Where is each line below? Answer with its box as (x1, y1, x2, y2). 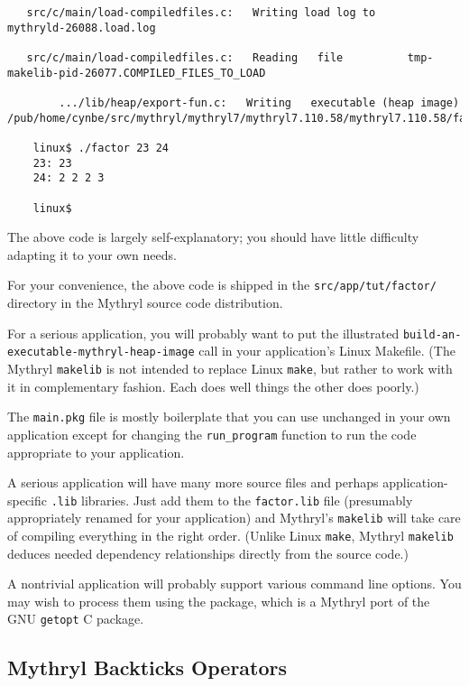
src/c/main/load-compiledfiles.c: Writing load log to (26, 6, 376, 19)
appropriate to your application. (7, 442, 185, 461)
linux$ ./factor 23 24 (32, 141, 169, 154)
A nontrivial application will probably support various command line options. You (7, 574, 462, 593)
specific (7, 490, 48, 509)
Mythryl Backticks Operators (7, 654, 288, 681)
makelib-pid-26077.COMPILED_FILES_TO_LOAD (7, 66, 266, 79)
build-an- (402, 328, 462, 341)
